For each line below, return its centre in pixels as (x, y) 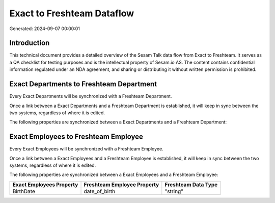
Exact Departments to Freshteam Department (83, 84)
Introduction (30, 43)
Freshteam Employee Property (121, 185)
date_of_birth (100, 191)
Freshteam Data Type (191, 185)
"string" (174, 191)
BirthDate (24, 191)
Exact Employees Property (45, 185)
